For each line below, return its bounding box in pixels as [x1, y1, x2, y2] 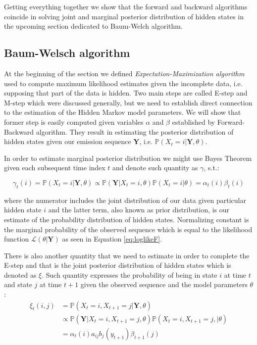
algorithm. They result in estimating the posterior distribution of [36, 126, 234, 137]
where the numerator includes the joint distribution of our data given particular [4, 195, 246, 205]
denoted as [4, 269, 37, 280]
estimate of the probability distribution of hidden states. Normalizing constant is [4, 214, 249, 224]
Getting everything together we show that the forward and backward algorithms [4, 1, 248, 11]
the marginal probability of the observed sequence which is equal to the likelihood [4, 224, 253, 234]
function [4, 234, 29, 244]
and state [4, 279, 32, 290]
